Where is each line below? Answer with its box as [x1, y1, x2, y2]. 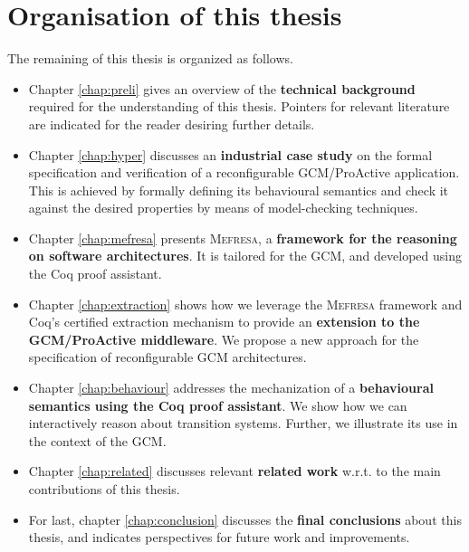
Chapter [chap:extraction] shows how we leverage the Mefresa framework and [28, 294, 463, 313]
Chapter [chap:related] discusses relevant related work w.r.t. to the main [28, 462, 441, 481]
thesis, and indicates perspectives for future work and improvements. [28, 528, 410, 547]
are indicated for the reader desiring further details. [28, 114, 315, 133]
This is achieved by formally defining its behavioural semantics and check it [28, 180, 449, 199]
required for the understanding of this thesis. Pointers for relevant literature [28, 97, 450, 116]
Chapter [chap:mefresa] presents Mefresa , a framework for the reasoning [28, 228, 457, 247]
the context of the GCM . [28, 431, 167, 450]
